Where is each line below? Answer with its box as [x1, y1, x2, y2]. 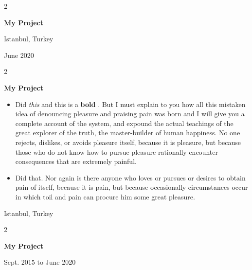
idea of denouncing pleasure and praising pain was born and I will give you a [15, 108, 245, 119]
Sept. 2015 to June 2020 [4, 257, 76, 267]
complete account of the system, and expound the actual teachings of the [15, 118, 234, 128]
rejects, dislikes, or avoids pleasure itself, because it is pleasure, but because [15, 137, 241, 147]
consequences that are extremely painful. [15, 156, 137, 166]
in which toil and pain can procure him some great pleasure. [15, 191, 195, 201]
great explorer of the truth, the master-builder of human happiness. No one [15, 127, 240, 138]
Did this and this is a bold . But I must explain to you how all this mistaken [15, 99, 246, 109]
